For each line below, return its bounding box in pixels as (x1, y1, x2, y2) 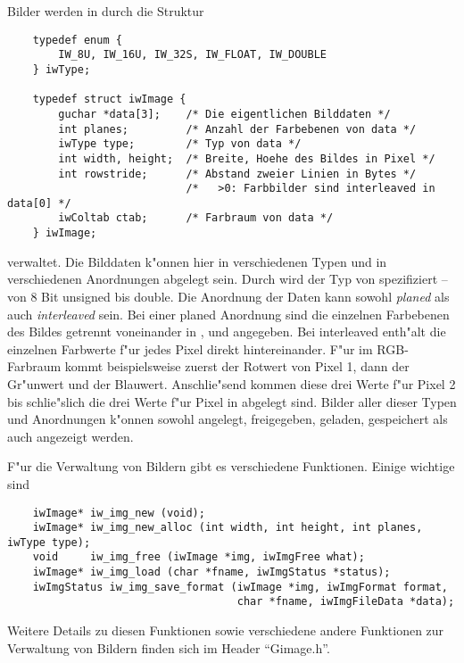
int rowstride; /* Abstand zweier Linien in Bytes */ (58, 167, 417, 180)
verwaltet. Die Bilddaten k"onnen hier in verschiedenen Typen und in (7, 252, 387, 270)
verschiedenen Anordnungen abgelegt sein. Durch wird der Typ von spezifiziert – (7, 269, 448, 288)
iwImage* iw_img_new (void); (32, 506, 205, 519)
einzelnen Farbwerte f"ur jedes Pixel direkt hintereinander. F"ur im (7, 339, 373, 358)
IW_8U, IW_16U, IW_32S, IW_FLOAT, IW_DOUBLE (58, 48, 327, 62)
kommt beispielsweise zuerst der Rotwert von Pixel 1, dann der (64, 357, 410, 376)
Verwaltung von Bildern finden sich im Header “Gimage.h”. (7, 638, 330, 657)
